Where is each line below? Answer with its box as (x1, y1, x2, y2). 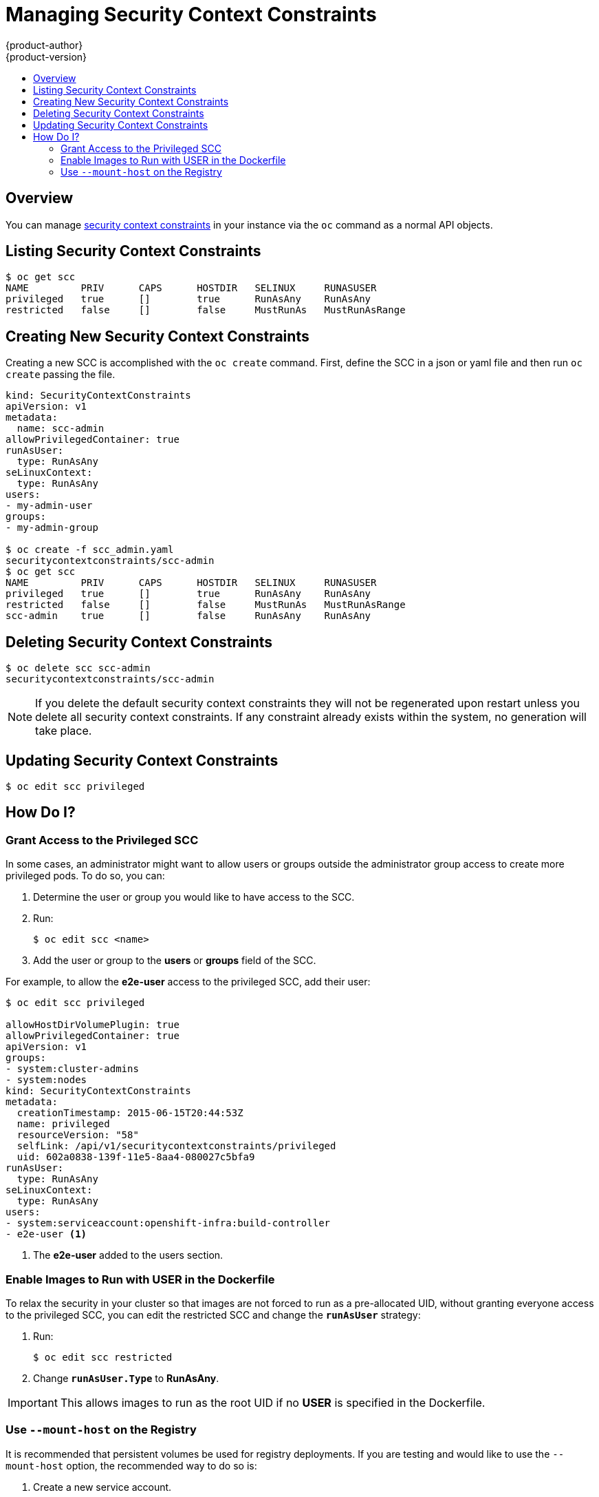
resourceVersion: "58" (17, 1129, 139, 1141)
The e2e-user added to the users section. (33, 1249, 224, 1262)
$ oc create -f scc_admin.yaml (6, 544, 174, 556)
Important (8, 1395, 58, 1410)
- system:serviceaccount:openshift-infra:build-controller (6, 1217, 331, 1229)
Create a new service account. (33, 1480, 172, 1493)
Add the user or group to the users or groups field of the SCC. (33, 954, 316, 967)
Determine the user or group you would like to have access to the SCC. (33, 891, 355, 903)
